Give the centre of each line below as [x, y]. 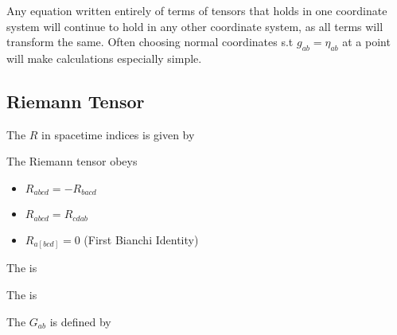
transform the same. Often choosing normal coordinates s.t [150, 42]
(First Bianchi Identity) [141, 239]
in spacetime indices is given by [118, 134]
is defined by [80, 321]
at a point [366, 42]
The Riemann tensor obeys [72, 161]
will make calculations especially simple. [104, 58]
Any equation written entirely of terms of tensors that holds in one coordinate [197, 10]
